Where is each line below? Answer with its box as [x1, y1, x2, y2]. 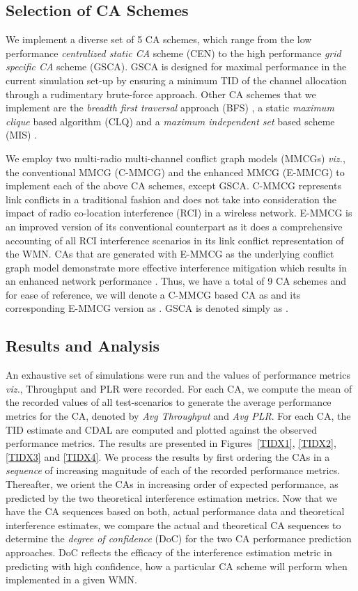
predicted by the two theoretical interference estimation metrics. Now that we [6, 490, 337, 505]
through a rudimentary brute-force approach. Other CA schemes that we [6, 86, 316, 101]
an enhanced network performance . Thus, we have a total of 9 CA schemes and [6, 274, 347, 288]
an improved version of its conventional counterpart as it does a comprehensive [6, 219, 343, 233]
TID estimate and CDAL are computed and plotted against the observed [6, 422, 317, 436]
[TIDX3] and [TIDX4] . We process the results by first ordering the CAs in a [6, 449, 330, 464]
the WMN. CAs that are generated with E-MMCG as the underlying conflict [6, 246, 334, 261]
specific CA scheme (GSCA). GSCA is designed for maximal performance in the [6, 59, 347, 74]
